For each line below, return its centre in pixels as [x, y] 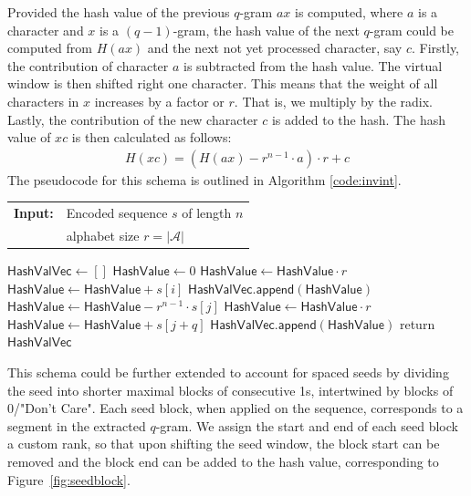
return [417, 323]
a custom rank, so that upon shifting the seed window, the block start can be [224, 444]
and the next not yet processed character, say [275, 48]
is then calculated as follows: [152, 137]
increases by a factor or [159, 101]
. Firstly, [435, 48]
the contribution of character [88, 65]
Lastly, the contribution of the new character [133, 119]
